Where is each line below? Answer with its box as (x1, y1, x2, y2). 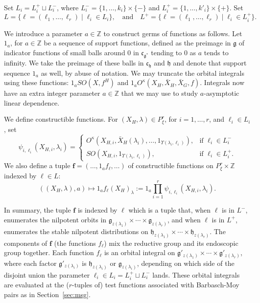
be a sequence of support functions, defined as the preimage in (44, 38, 231, 48)
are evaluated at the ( (4, 279, 69, 289)
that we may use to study (121, 88, 198, 98)
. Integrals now (200, 77, 245, 87)
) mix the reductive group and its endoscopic (104, 238, 238, 248)
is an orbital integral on (104, 247, 175, 258)
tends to (204, 47, 229, 57)
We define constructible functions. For (4, 114, 118, 124)
